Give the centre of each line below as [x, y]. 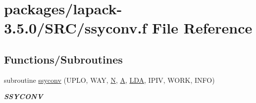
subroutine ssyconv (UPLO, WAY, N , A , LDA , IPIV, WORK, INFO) [109, 80]
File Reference [202, 28]
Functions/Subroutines [63, 59]
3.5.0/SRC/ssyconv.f [76, 28]
